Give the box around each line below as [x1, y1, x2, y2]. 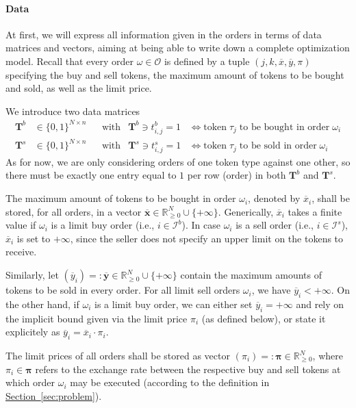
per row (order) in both [187, 168, 286, 182]
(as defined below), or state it [201, 311, 326, 325]
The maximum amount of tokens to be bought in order [5, 191, 236, 205]
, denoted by [248, 191, 301, 205]
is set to [16, 231, 51, 245]
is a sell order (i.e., [236, 218, 314, 232]
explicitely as [5, 324, 60, 339]
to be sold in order [239, 141, 317, 151]
